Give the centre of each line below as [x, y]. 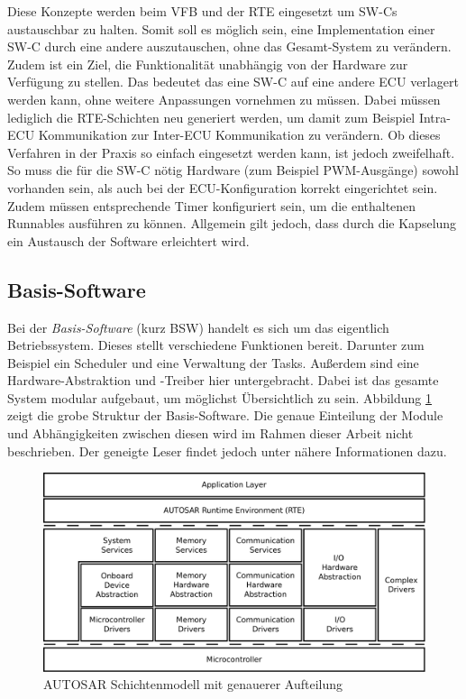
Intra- [434, 117]
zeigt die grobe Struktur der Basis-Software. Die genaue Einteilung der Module [225, 415]
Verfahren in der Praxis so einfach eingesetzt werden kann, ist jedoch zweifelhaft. [231, 152]
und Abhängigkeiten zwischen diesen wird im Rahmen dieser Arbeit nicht [210, 433]
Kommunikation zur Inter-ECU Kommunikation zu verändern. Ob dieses [239, 135]
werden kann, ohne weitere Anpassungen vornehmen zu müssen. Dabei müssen [224, 99]
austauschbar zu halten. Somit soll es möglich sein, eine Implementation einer [221, 28]
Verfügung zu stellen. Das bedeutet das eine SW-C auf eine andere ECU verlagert [233, 82]
